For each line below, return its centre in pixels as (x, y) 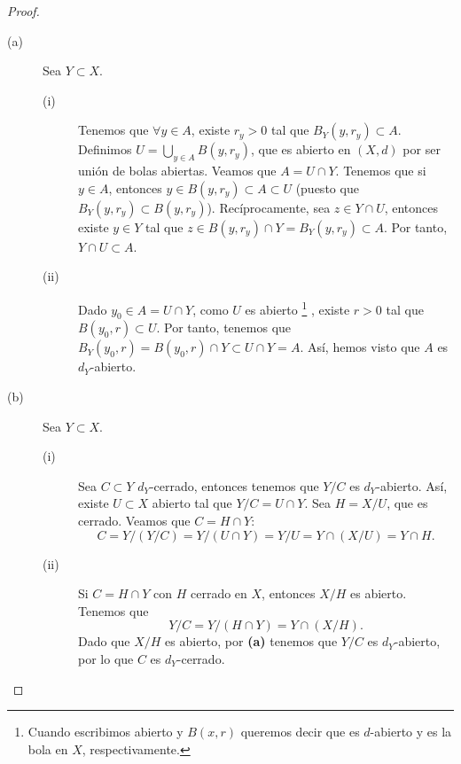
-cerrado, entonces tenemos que (234, 485)
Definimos (105, 149)
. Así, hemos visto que (360, 347)
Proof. (23, 11)
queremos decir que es (300, 732)
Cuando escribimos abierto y (105, 732)
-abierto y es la (411, 732)
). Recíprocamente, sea (269, 207)
